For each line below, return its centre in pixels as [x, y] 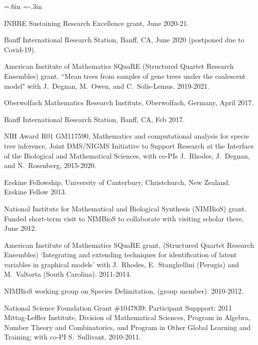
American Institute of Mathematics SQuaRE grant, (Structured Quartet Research [129, 245]
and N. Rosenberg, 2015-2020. [50, 165]
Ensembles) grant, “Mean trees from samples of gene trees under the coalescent [125, 76]
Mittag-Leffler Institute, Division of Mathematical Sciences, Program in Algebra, [127, 317]
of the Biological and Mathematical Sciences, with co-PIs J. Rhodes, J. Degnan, [127, 155]
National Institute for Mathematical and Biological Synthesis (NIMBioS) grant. [125, 208]
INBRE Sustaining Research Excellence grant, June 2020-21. [96, 23]
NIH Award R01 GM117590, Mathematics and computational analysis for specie [127, 136]
